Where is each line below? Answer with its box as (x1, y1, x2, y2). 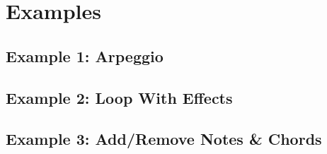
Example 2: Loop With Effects (6, 86, 233, 108)
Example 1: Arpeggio (6, 45, 163, 66)
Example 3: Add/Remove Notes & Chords (6, 128, 322, 150)
